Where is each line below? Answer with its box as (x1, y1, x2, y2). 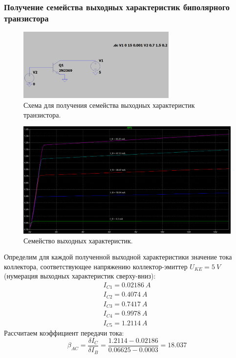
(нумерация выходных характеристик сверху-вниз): (4, 271, 156, 281)
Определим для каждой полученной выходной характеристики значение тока (4, 252, 232, 262)
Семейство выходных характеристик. (23, 235, 133, 245)
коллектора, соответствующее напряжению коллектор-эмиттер (4, 261, 188, 271)
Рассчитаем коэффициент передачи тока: (4, 328, 124, 338)
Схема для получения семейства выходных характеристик (23, 99, 195, 110)
